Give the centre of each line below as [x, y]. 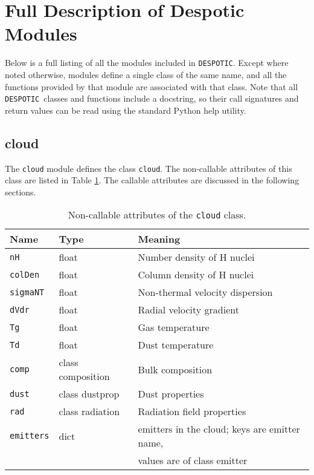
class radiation [89, 411]
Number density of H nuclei [196, 257]
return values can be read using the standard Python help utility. [126, 110]
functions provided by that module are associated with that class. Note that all [152, 86]
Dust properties [171, 394]
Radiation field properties [192, 411]
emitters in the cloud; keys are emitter [219, 429]
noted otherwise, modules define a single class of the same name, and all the [146, 74]
